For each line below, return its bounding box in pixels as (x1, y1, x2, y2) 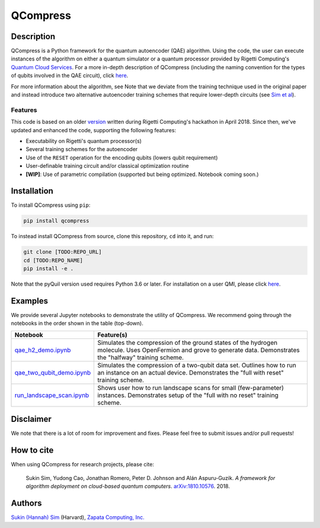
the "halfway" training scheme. (97, 353, 184, 361)
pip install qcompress (23, 217, 89, 225)
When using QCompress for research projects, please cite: (11, 461, 154, 468)
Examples (11, 296, 49, 306)
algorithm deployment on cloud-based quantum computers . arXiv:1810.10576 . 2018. (25, 483, 231, 490)
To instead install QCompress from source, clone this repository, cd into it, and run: (11, 233, 214, 240)
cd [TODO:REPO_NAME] (23, 257, 83, 264)
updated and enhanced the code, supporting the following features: (11, 126, 177, 133)
